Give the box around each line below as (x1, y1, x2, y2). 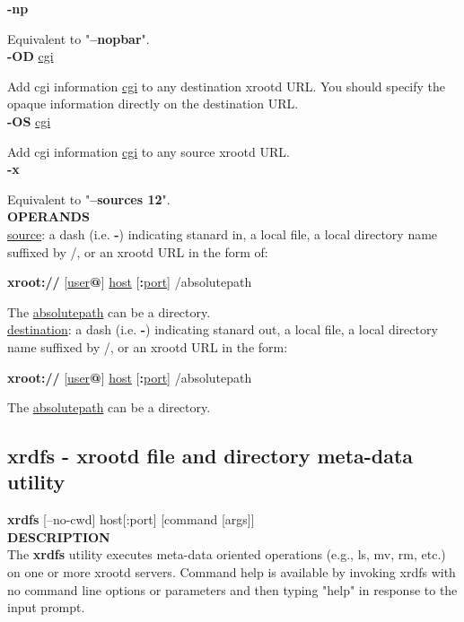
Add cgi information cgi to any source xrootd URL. (7, 142, 290, 160)
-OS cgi (7, 111, 51, 130)
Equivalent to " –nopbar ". (7, 29, 150, 48)
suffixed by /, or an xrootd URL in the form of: (7, 242, 268, 261)
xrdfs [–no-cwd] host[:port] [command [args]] (7, 510, 255, 529)
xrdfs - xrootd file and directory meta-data (7, 442, 414, 470)
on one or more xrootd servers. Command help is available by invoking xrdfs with (7, 563, 456, 582)
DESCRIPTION (7, 527, 110, 546)
